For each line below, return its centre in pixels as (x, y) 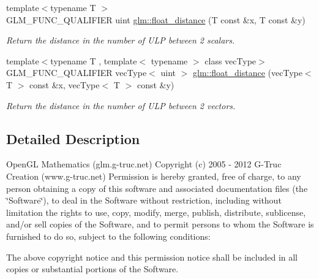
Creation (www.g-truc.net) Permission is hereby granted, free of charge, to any (154, 176)
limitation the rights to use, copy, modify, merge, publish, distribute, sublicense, (156, 212)
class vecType (231, 60)
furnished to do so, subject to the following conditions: (108, 236)
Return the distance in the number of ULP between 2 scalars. (121, 40)
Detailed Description (73, 138)
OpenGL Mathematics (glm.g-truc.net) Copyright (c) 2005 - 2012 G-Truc (144, 164)
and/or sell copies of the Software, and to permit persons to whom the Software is (160, 224)
